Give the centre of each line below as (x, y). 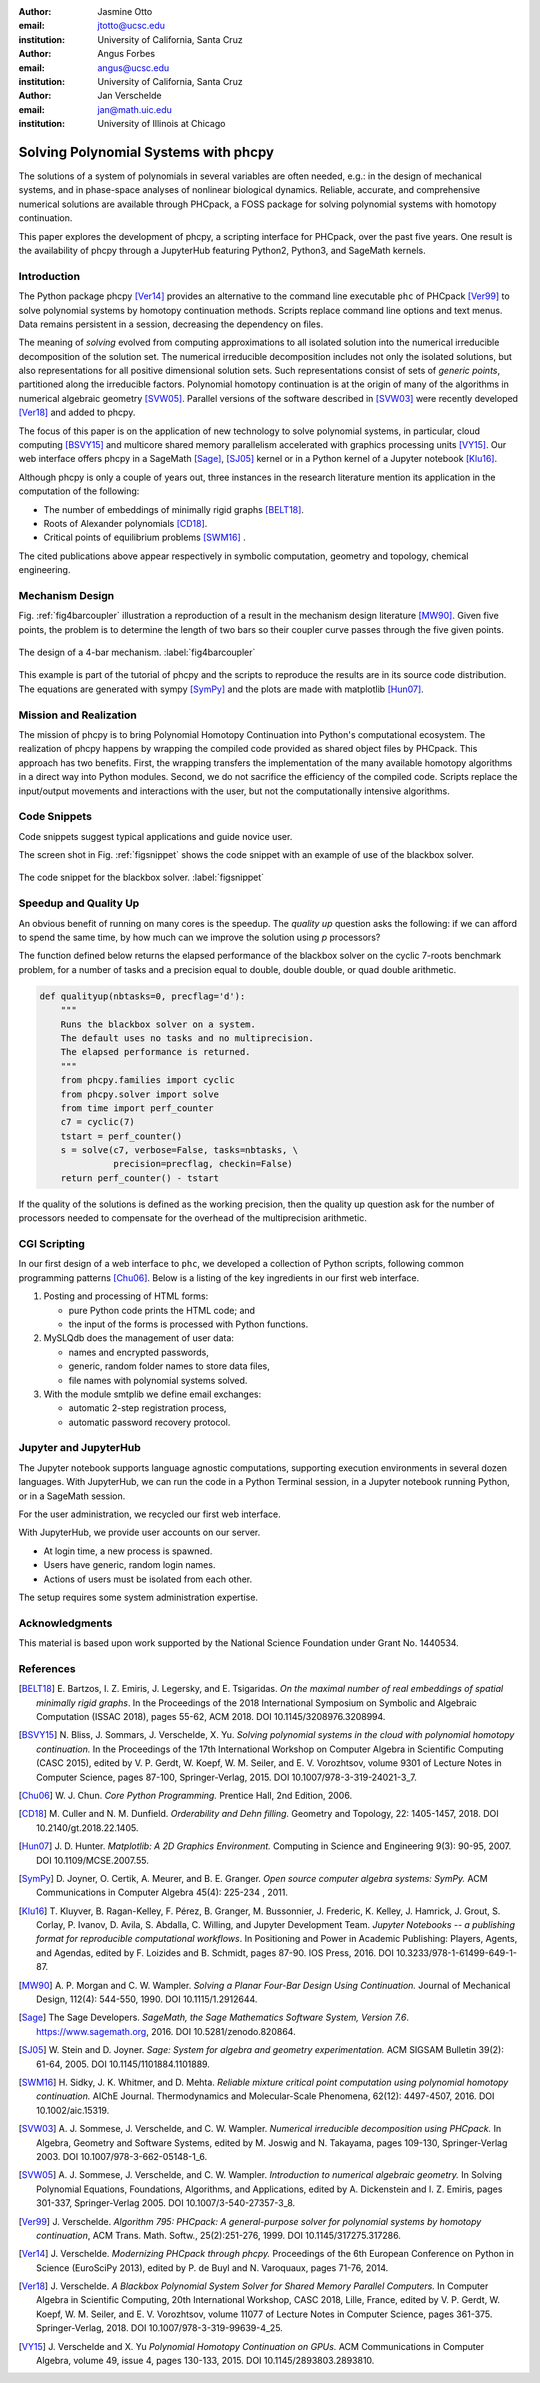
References (47, 1668)
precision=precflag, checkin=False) (203, 1164)
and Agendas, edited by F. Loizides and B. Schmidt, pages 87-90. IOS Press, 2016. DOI (215, 1952)
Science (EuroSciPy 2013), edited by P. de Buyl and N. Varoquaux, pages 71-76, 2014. (212, 2267)
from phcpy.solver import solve (140, 1094)
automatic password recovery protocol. (149, 1422)
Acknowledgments (65, 1623)
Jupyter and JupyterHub (79, 1448)
